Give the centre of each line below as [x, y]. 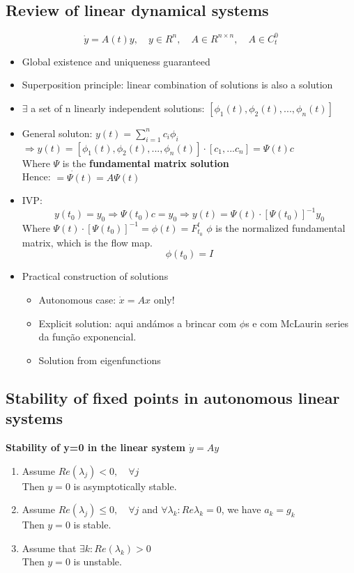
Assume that [49, 548]
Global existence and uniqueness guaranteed [116, 61]
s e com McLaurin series [297, 323]
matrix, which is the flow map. [87, 242]
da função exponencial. [87, 337]
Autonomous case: [77, 300]
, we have [241, 509]
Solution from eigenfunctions [100, 360]
